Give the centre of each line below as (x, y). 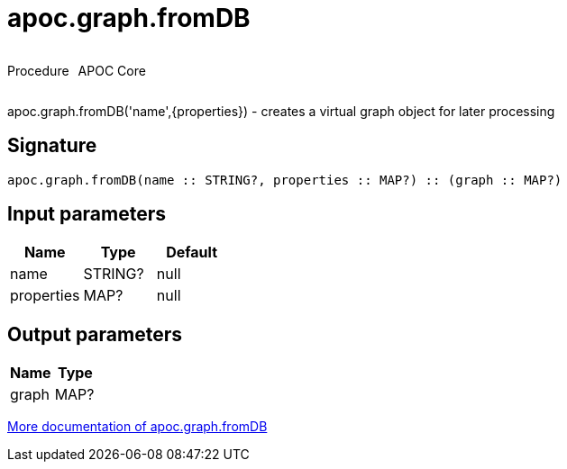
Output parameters (95, 334)
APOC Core (112, 70)
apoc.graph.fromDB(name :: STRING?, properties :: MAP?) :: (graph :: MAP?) (285, 180)
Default (192, 253)
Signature (52, 146)
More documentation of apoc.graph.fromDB (137, 427)
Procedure (38, 70)
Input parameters (87, 214)
